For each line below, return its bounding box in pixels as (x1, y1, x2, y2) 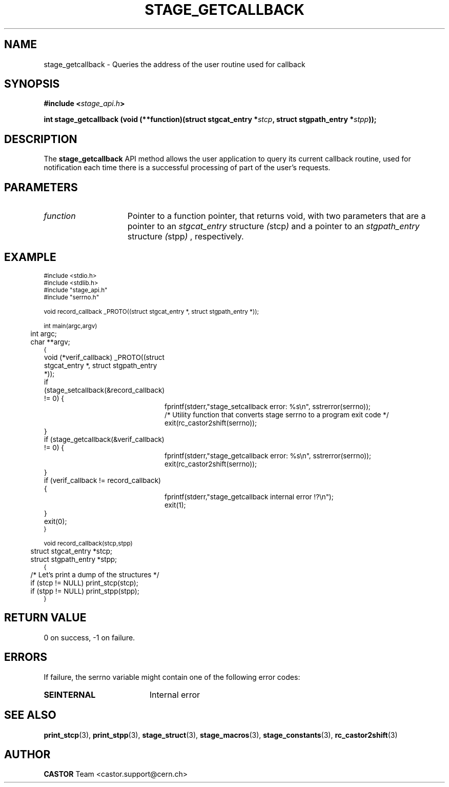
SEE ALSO (4, 709, 56, 722)
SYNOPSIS (4, 77, 60, 91)
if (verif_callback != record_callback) (44, 476, 161, 485)
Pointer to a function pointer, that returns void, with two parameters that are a (127, 211, 426, 221)
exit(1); (165, 500, 186, 509)
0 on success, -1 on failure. (44, 633, 135, 642)
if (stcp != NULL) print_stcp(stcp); (30, 578, 138, 587)
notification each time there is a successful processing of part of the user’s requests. (44, 163, 331, 172)
